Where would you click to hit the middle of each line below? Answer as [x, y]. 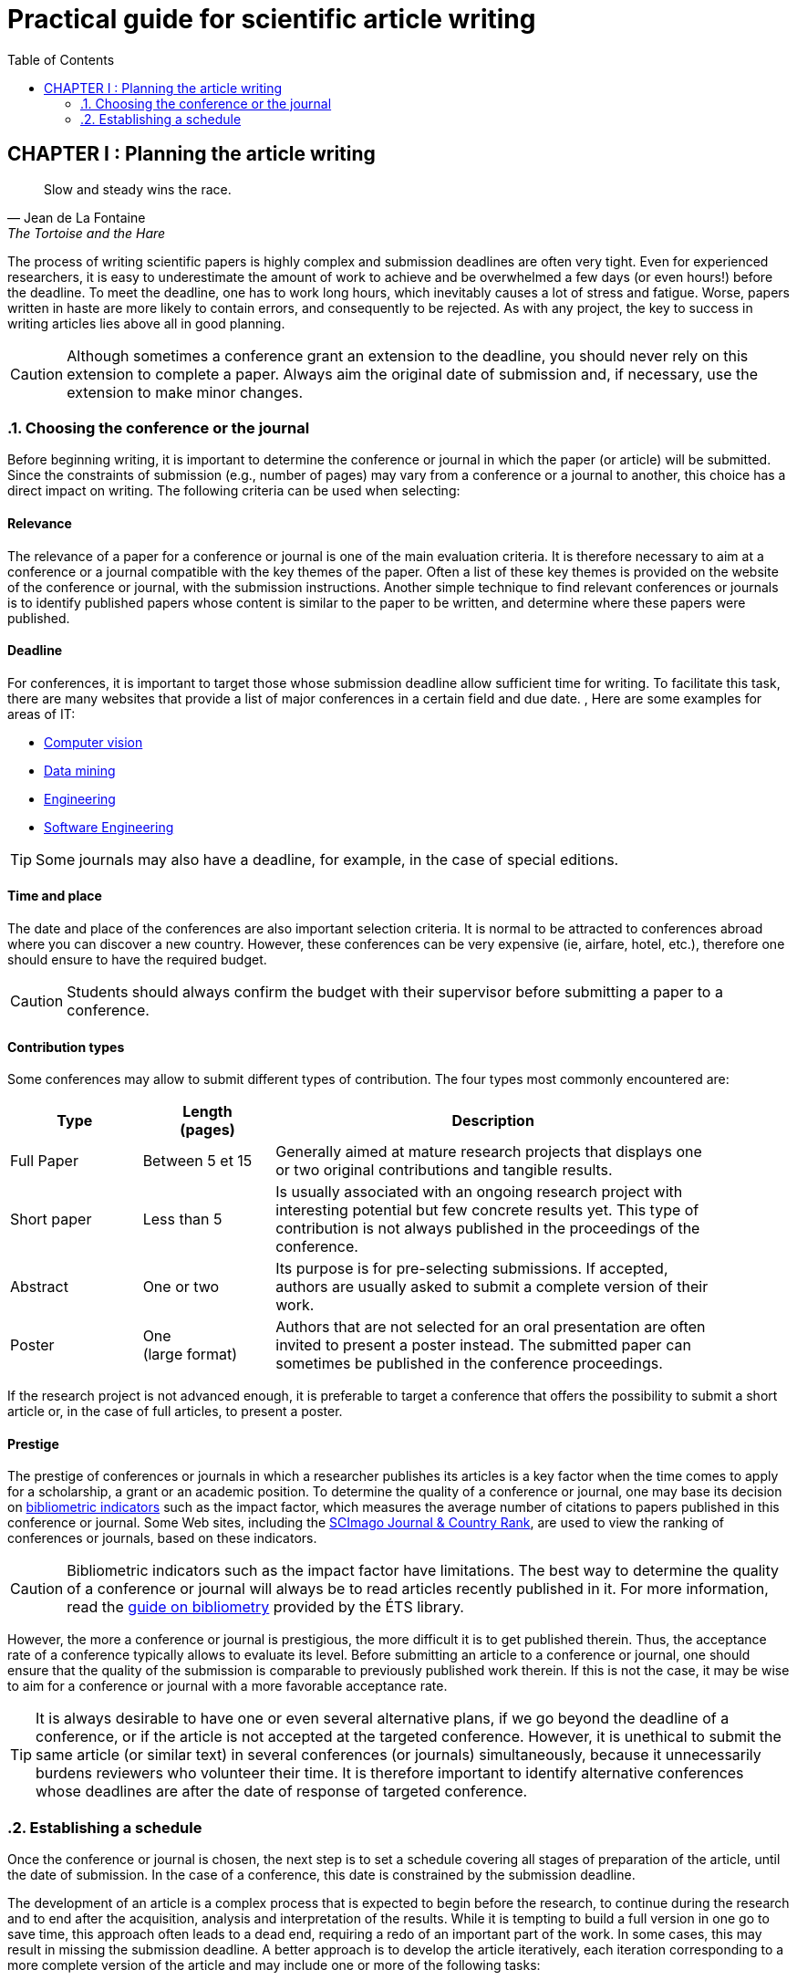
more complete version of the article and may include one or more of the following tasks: [274, 1965]
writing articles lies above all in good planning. [146, 323]
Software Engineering [109, 827]
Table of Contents [61, 59]
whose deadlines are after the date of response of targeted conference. [282, 1792]
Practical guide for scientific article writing [272, 19]
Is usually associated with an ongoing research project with [479, 1192]
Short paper [51, 1219]
